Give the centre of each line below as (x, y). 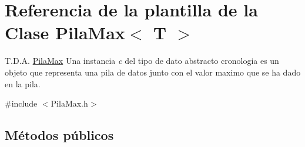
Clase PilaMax (65, 33)
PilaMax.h (69, 103)
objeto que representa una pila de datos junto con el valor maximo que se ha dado (153, 72)
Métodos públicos (59, 135)
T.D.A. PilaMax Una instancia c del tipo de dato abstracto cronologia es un (142, 61)
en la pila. (23, 83)
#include (21, 103)
